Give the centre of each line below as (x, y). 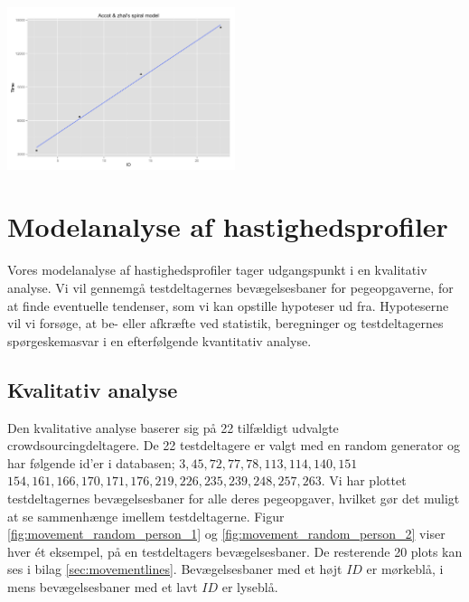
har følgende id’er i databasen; (91, 462)
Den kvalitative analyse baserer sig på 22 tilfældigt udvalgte (173, 427)
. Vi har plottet (364, 480)
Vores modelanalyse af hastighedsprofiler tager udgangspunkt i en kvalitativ (217, 270)
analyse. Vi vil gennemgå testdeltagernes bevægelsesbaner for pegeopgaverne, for (230, 287)
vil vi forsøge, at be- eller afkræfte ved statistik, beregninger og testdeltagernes (225, 323)
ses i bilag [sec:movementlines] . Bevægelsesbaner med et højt (175, 569)
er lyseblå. (250, 586)
